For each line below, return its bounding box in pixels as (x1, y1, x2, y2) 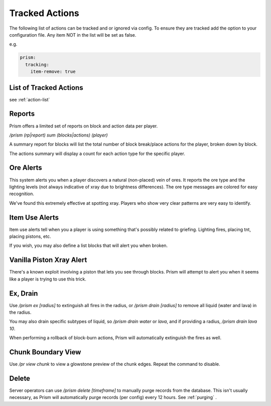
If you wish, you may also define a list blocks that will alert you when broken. (9, 242, 168, 248)
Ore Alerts (9, 164, 42, 172)
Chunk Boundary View (9, 348, 81, 356)
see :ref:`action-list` (9, 96, 50, 102)
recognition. (9, 191, 35, 197)
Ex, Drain (9, 289, 38, 298)
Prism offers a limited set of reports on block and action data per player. (9, 123, 158, 129)
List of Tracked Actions (9, 83, 83, 92)
